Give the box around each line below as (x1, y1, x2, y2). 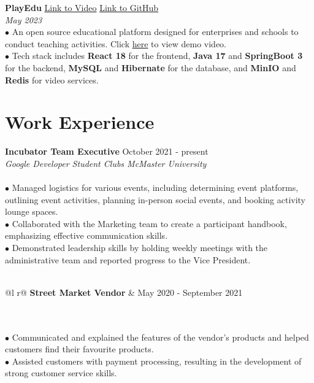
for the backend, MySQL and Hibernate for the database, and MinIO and (5, 61, 296, 74)
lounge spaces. (5, 205, 58, 218)
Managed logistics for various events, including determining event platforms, (12, 181, 299, 194)
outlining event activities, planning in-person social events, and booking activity (5, 193, 306, 206)
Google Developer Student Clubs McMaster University (5, 157, 207, 169)
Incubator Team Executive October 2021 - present (5, 145, 209, 158)
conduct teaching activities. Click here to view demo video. (5, 37, 226, 50)
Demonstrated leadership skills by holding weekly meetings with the (12, 241, 268, 254)
